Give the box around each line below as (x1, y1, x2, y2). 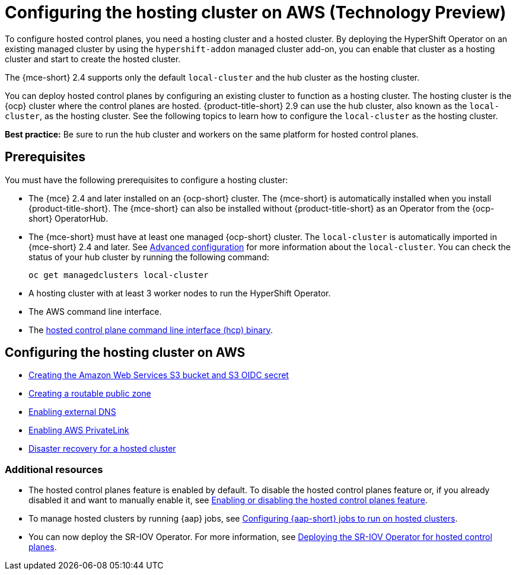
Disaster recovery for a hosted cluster (28, 443, 176, 454)
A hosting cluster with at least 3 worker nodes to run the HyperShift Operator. (28, 287, 331, 298)
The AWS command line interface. (28, 306, 162, 317)
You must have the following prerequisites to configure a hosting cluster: (5, 174, 288, 185)
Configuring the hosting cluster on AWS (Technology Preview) (5, 2, 507, 23)
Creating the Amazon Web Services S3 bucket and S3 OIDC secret (28, 370, 289, 381)
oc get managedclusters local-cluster (28, 270, 209, 280)
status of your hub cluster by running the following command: (28, 251, 269, 262)
